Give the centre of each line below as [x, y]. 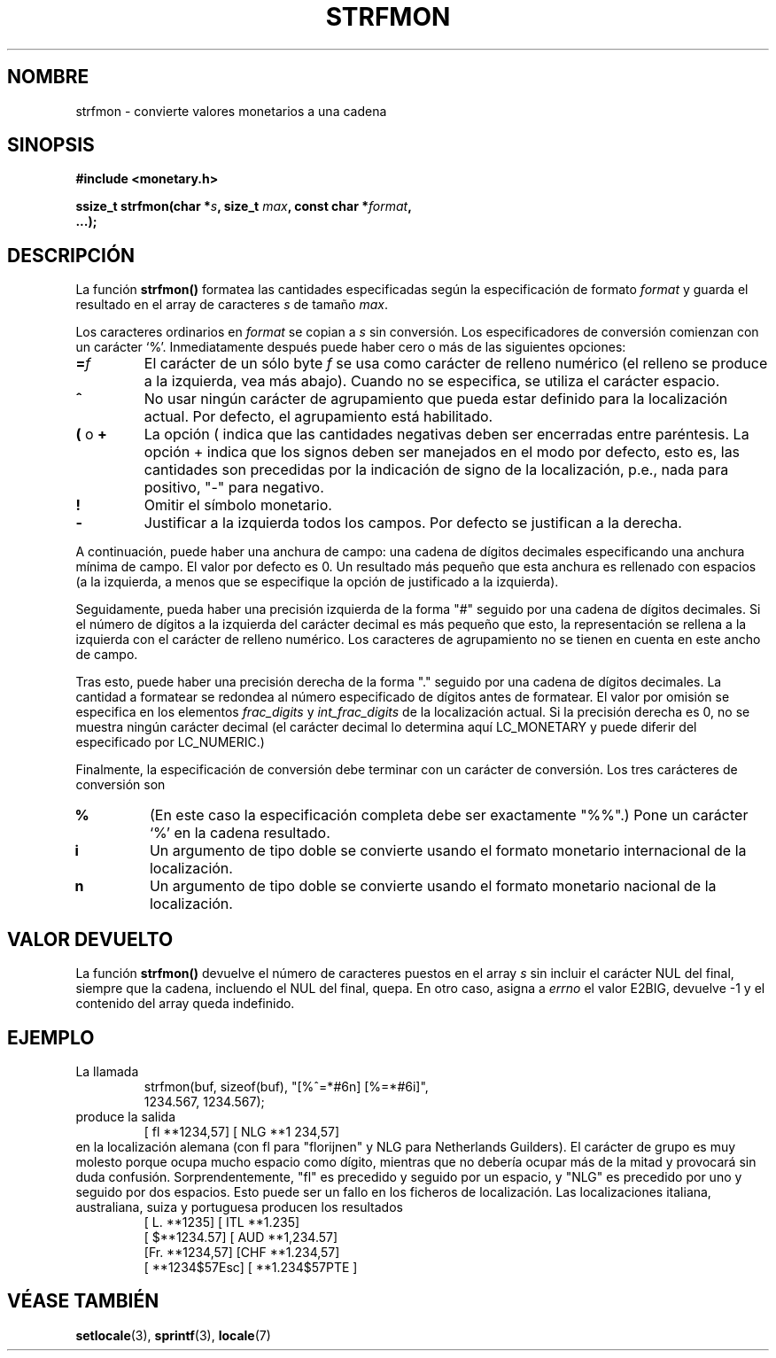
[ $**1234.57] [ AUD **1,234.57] [241, 1237]
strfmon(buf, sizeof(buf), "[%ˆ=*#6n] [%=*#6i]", [286, 1086]
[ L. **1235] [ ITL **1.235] [222, 1222]
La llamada [107, 1071]
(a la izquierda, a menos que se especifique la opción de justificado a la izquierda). [317, 582]
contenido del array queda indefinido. [185, 1004]
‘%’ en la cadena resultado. [240, 833]
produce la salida [125, 1116]
